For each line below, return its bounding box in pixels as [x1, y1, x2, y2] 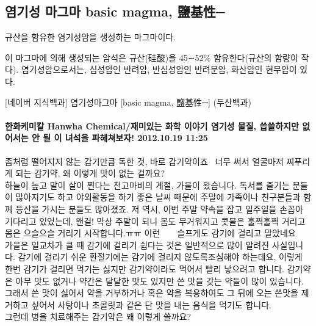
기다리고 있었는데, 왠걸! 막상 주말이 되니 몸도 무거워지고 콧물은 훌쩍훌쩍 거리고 [5, 214, 306, 227]
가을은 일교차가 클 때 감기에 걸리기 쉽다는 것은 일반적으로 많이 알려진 [5, 238, 270, 251]
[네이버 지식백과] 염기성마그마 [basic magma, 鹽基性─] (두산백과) [5, 95, 251, 108]
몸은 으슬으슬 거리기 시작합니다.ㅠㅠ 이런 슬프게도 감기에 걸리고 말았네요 [5, 226, 296, 239]
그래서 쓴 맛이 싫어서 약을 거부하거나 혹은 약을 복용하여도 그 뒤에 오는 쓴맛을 [5, 286, 298, 299]
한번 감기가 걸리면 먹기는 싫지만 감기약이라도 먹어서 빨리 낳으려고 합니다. [5, 262, 285, 275]
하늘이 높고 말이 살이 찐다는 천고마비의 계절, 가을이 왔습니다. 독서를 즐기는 [5, 178, 290, 191]
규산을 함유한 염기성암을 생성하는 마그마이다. [5, 31, 176, 43]
